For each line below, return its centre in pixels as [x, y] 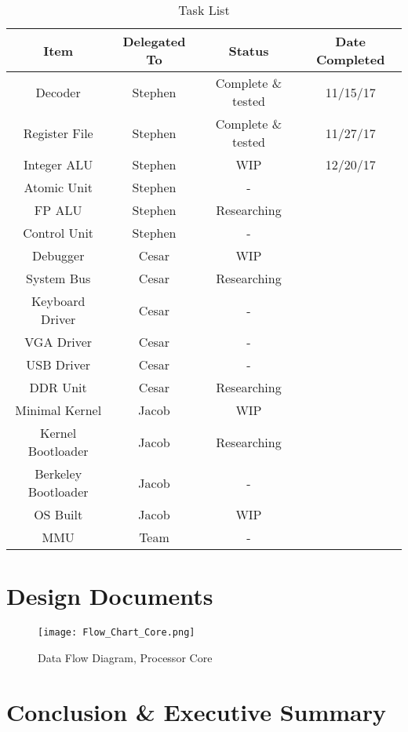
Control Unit [58, 233]
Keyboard [58, 301]
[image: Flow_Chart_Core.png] [117, 633]
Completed [350, 59]
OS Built [58, 514]
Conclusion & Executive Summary [197, 711]
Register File [58, 133]
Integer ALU [58, 164]
